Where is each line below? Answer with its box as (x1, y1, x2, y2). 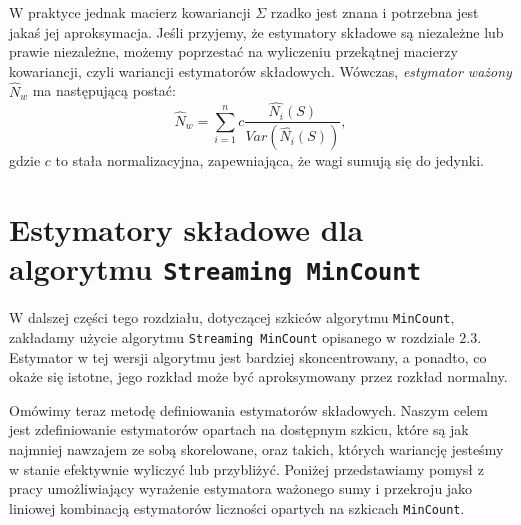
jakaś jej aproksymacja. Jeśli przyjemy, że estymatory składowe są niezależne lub (9, 21, 504, 42)
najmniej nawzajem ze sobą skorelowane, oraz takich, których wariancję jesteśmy (9, 439, 504, 460)
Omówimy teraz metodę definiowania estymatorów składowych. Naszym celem (9, 399, 488, 420)
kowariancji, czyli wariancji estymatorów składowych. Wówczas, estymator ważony (9, 60, 512, 81)
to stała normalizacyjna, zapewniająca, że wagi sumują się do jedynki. (55, 150, 484, 171)
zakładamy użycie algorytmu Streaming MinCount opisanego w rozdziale (9, 327, 455, 347)
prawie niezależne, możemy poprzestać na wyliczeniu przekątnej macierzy (9, 41, 458, 62)
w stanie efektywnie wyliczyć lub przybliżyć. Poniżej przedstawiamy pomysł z (9, 458, 484, 479)
